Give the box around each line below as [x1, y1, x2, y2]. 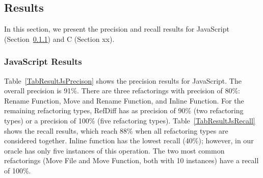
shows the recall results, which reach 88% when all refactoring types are [4, 125, 228, 136]
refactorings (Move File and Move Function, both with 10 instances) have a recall [4, 155, 259, 166]
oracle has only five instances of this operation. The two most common [4, 145, 225, 156]
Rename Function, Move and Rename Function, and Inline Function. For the [4, 95, 244, 106]
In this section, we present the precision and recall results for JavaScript [4, 23, 229, 34]
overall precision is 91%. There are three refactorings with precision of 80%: [4, 85, 240, 96]
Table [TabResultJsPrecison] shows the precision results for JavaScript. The [4, 75, 242, 86]
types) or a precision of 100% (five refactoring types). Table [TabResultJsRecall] [4, 115, 255, 125]
